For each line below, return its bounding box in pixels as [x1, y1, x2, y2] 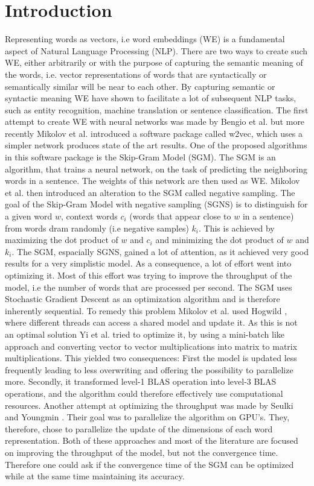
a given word [5, 210, 53, 222]
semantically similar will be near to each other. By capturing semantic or [5, 80, 275, 92]
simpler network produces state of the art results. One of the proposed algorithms [5, 139, 307, 151]
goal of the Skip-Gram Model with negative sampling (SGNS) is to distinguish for [5, 198, 308, 210]
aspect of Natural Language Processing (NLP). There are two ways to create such [5, 44, 308, 57]
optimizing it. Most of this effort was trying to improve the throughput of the [5, 269, 292, 281]
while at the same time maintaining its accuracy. [5, 470, 185, 482]
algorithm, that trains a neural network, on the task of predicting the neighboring [5, 162, 307, 175]
